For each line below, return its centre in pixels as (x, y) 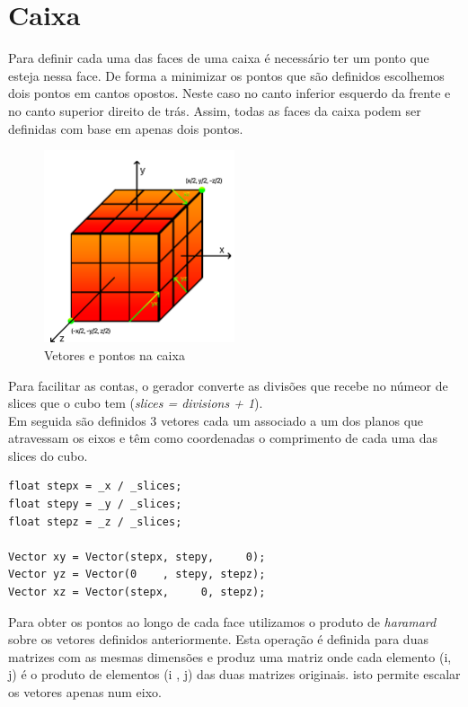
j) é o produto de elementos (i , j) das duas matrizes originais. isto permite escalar (234, 674)
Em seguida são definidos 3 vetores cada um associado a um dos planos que (216, 420)
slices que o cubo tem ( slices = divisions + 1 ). (136, 403)
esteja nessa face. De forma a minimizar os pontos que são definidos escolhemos (226, 75)
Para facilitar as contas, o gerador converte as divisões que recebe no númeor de (228, 385)
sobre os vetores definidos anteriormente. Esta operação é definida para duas (218, 639)
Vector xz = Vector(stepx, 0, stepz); (137, 592)
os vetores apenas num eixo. (85, 692)
